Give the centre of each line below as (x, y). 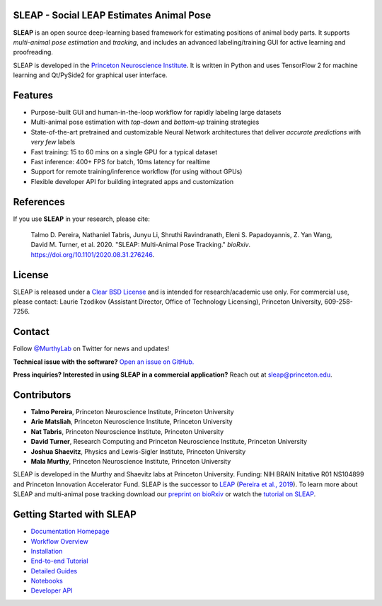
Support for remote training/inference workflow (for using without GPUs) (137, 172)
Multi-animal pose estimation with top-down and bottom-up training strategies (145, 122)
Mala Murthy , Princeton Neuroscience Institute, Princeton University (131, 462)
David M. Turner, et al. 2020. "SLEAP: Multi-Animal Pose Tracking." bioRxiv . (141, 245)
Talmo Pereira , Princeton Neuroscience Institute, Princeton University (132, 412)
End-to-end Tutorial (59, 561)
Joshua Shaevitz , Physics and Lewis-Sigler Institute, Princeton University (138, 451)
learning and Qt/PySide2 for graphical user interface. (90, 75)
